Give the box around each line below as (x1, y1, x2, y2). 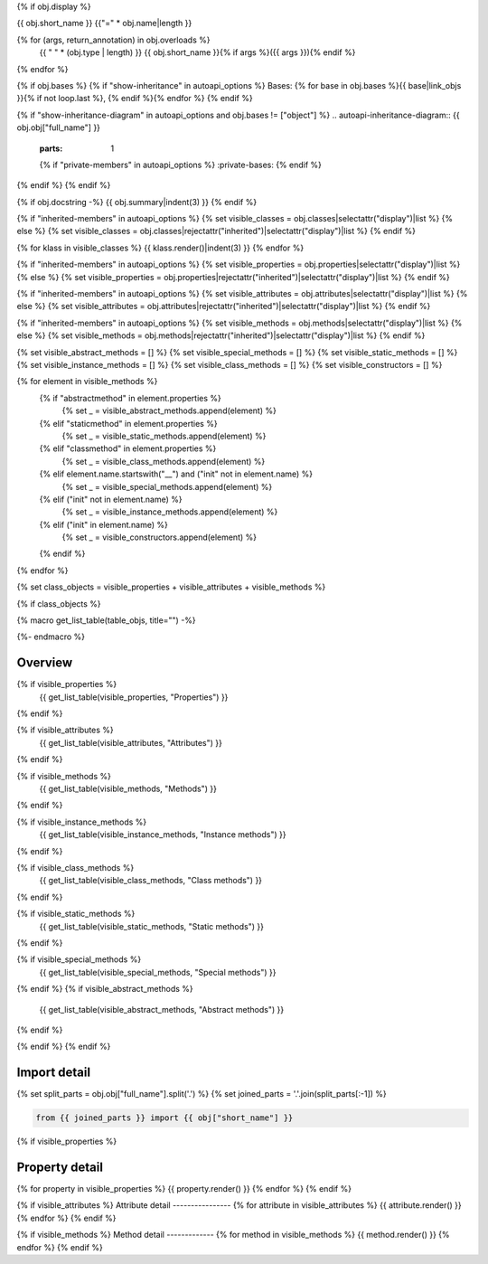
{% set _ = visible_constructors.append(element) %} (61, 532, 258, 542)
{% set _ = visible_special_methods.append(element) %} (61, 481, 273, 492)
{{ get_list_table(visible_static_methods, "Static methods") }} (39, 920, 264, 931)
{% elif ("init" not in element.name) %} (39, 494, 183, 505)
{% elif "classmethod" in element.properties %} (39, 443, 217, 454)
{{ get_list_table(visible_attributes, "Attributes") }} (39, 737, 223, 748)
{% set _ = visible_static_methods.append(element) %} (61, 430, 267, 441)
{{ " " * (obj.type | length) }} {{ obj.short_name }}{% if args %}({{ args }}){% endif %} (39, 47, 356, 58)
